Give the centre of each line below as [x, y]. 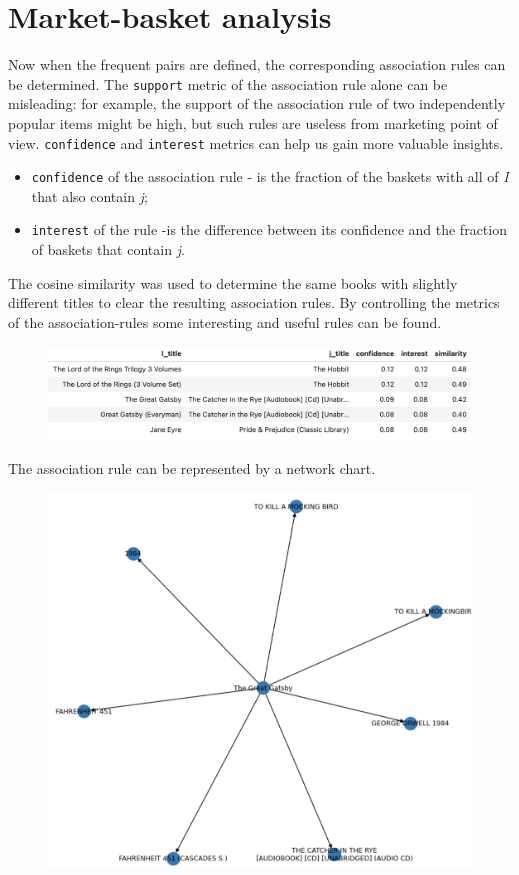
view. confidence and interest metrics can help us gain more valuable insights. [256, 142]
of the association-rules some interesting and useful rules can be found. [225, 321]
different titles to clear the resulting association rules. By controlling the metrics [254, 302]
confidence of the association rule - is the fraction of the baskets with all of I [270, 176]
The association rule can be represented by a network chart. [192, 468]
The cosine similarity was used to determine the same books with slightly [233, 282]
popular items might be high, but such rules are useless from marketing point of [253, 122]
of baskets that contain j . [108, 249]
